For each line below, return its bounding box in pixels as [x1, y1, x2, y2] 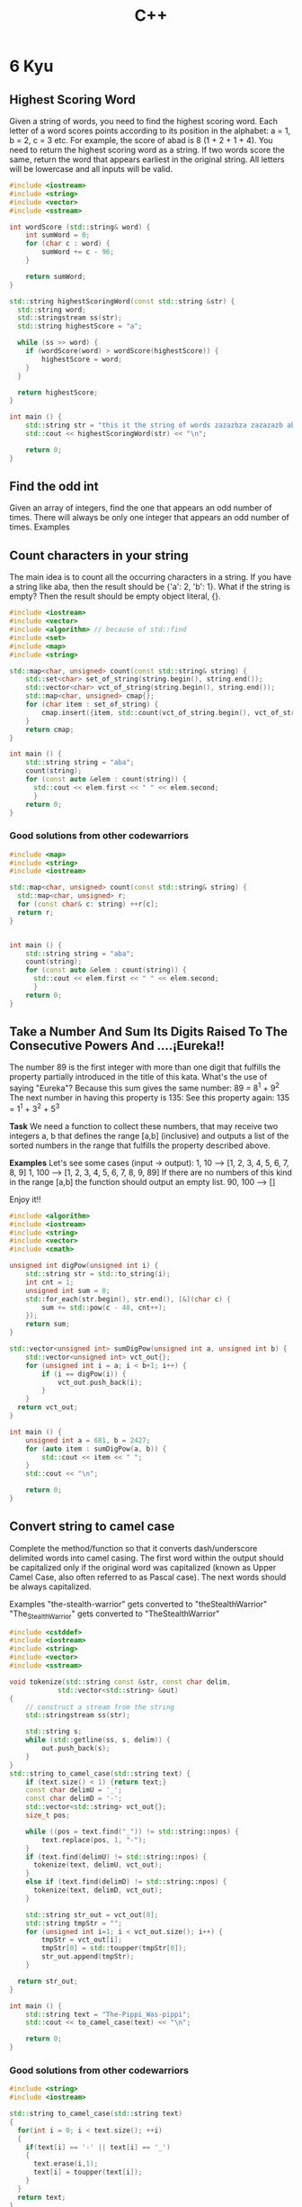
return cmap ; [25, 725, 75, 734]
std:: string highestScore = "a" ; [17, 321, 143, 331]
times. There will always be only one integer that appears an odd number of [9, 512, 289, 523]
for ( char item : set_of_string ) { [25, 700, 159, 709]
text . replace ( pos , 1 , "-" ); [41, 1835, 147, 1844]
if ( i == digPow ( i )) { [41, 1370, 127, 1379]
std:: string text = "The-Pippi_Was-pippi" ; [25, 2010, 191, 2019]
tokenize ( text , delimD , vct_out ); [32, 1886, 164, 1895]
